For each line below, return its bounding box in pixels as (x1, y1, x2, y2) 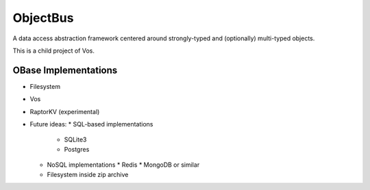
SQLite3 (64, 135, 87, 144)
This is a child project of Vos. (12, 46, 95, 55)
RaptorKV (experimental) (29, 107, 100, 116)
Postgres (64, 145, 90, 153)
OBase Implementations (12, 64, 118, 76)
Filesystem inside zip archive (47, 170, 129, 178)
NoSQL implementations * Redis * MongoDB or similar (47, 161, 200, 169)
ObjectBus (12, 10, 74, 25)
